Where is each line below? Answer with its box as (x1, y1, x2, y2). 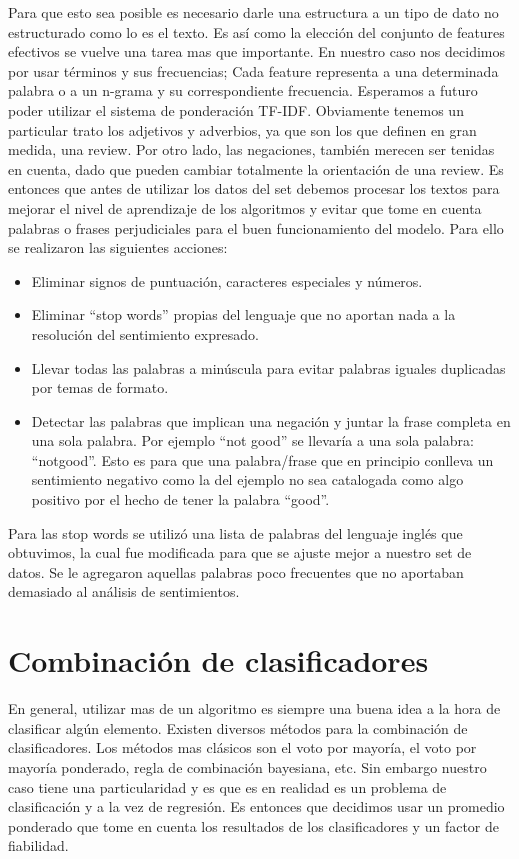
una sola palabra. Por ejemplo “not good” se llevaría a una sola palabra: (31, 430, 474, 451)
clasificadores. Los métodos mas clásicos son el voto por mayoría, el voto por (8, 737, 477, 758)
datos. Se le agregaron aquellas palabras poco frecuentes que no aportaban (8, 561, 464, 582)
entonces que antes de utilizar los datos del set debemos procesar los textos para (8, 178, 500, 199)
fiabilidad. (8, 835, 69, 856)
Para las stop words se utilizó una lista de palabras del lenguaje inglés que (8, 522, 463, 543)
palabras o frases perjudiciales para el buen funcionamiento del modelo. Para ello (8, 217, 504, 238)
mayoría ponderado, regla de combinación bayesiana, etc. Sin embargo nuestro (8, 756, 487, 777)
